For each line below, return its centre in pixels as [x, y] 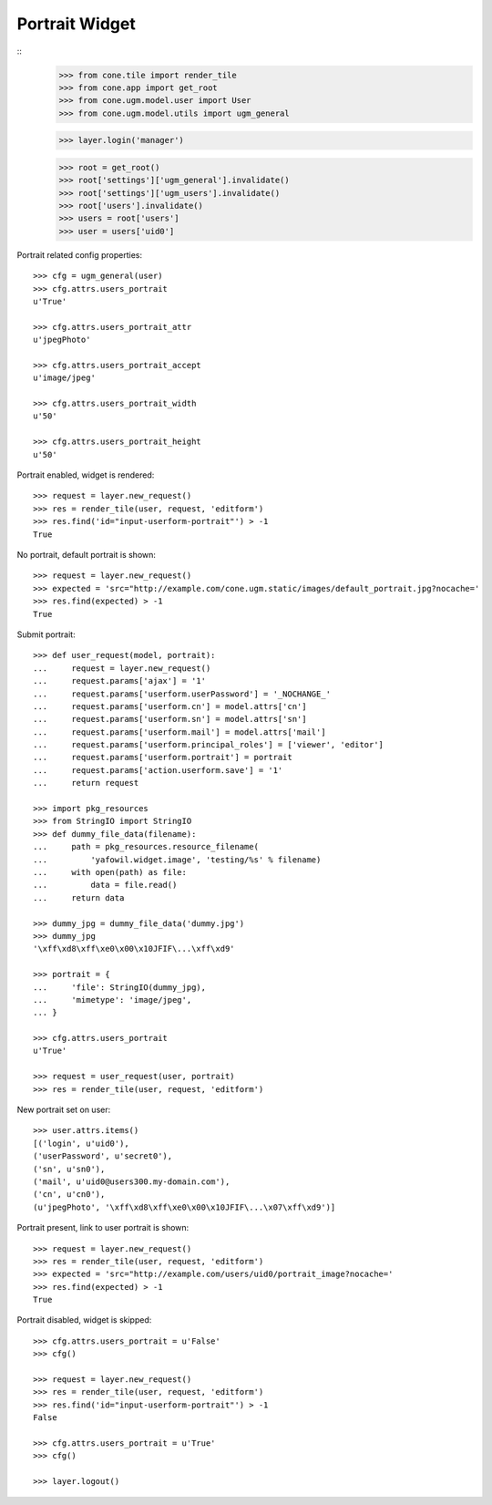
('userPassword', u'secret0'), [103, 1156]
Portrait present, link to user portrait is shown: [103, 1228]
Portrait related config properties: [80, 254]
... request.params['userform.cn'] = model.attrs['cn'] [170, 706]
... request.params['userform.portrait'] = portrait [163, 758]
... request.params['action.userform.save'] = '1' [158, 770]
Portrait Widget [76, 24]
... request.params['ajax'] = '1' [120, 681]
